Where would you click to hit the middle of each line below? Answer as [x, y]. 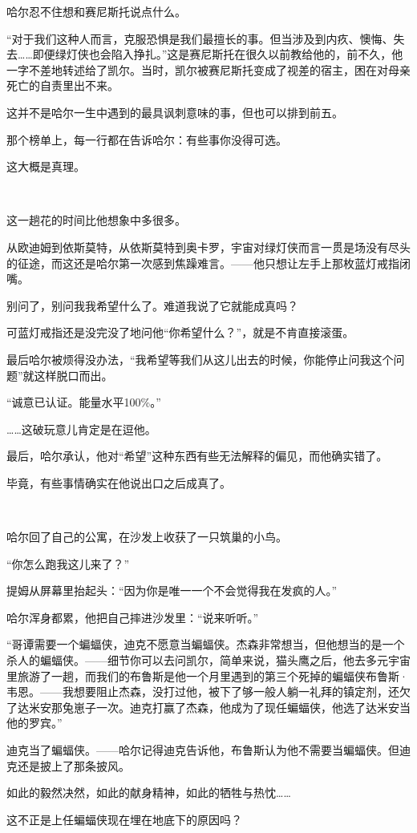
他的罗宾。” [34, 723]
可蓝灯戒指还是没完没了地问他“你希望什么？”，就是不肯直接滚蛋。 [180, 332]
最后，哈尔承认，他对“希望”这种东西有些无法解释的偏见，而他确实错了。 [197, 456]
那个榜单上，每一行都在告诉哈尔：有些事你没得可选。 [147, 139]
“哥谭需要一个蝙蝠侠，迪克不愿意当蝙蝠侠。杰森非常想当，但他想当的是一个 [206, 644]
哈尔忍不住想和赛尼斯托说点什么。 [96, 11]
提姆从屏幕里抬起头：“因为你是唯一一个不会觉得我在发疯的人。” [172, 590]
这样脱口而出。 [73, 375]
